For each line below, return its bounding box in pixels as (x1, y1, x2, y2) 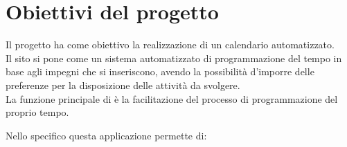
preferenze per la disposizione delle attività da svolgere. (6, 77, 240, 92)
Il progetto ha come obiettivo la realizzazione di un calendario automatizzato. (6, 37, 335, 52)
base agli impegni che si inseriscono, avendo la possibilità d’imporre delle (6, 64, 314, 79)
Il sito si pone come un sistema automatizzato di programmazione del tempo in (6, 50, 342, 65)
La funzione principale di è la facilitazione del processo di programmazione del (6, 91, 338, 106)
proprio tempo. (6, 105, 69, 119)
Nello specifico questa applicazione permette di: (6, 128, 207, 142)
